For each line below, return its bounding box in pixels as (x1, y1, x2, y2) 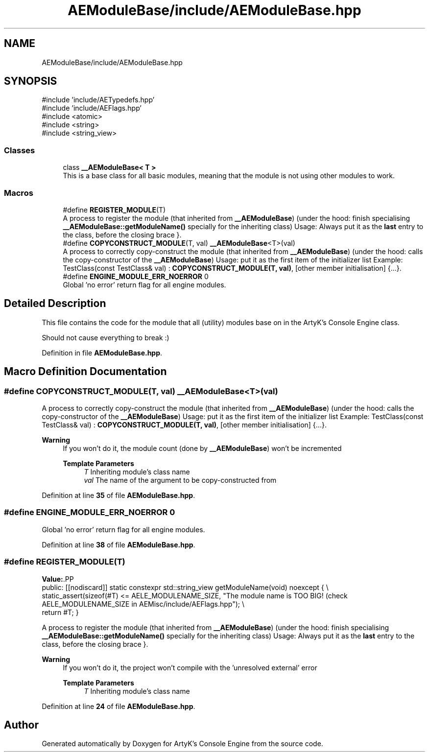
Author (4, 718, 39, 731)
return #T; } (42, 608, 79, 616)
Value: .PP (42, 574, 74, 583)
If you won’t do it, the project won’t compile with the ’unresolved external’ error (63, 663, 317, 672)
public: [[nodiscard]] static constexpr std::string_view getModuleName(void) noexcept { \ (42, 583, 329, 591)
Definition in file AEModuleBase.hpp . (42, 348, 163, 357)
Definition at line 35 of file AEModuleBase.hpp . (42, 491, 195, 499)
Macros (4, 188, 33, 198)
